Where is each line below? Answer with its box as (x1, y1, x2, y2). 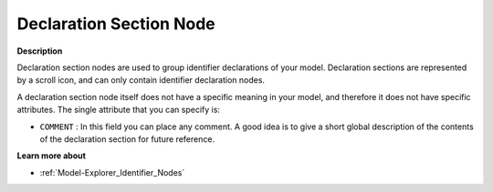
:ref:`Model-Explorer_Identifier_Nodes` (39, 167, 185, 177)
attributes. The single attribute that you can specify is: (16, 105, 221, 116)
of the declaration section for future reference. (39, 133, 215, 145)
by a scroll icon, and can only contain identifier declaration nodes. (16, 75, 265, 86)
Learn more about (16, 150, 87, 161)
